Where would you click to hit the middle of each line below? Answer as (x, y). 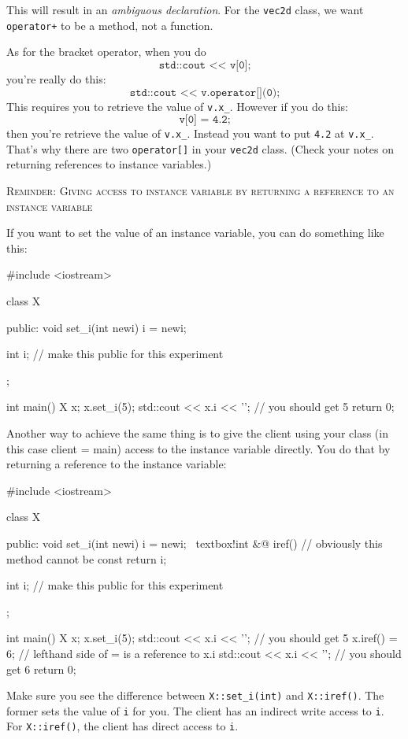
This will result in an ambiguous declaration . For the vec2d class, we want (185, 9)
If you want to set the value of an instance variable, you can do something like (195, 233)
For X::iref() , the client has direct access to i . (122, 726)
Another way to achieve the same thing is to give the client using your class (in (197, 433)
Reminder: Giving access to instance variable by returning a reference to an (200, 191)
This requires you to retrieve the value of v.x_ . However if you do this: (177, 106)
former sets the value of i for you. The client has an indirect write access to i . (195, 710)
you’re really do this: (56, 78)
